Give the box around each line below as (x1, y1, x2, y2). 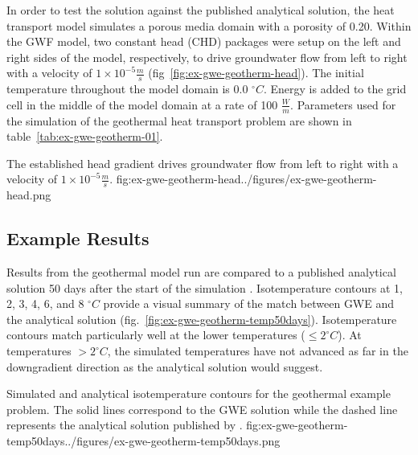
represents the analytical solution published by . (6, 416, 243, 433)
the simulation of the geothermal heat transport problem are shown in (6, 112, 352, 129)
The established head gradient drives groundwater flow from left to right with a (6, 154, 399, 171)
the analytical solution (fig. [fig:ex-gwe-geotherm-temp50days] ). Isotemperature (6, 310, 397, 327)
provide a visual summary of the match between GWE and (103, 295, 395, 312)
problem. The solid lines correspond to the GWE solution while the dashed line (6, 400, 398, 417)
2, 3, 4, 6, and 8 (6, 295, 84, 312)
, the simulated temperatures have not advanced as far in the (107, 342, 408, 359)
